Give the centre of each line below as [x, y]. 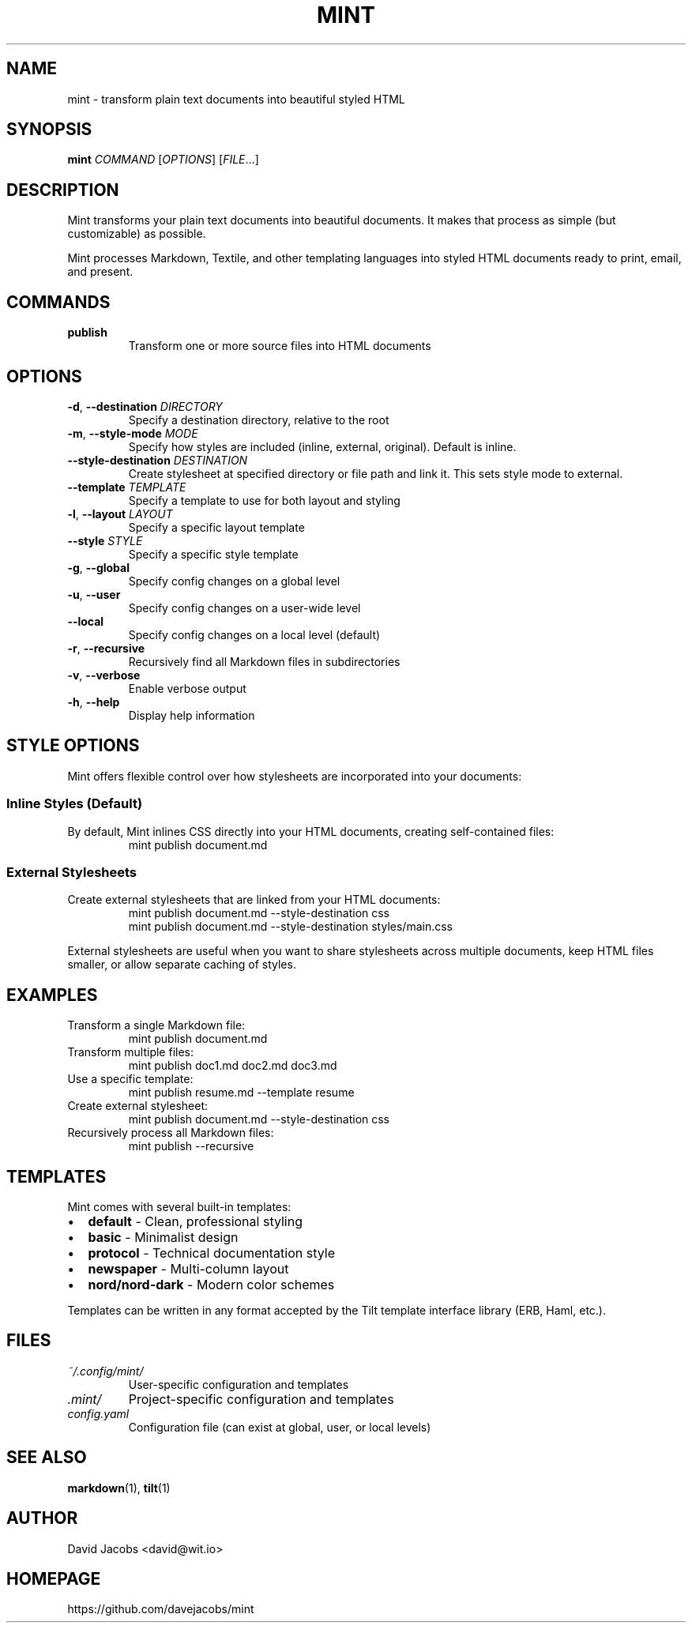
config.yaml [98, 1413]
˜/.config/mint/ [105, 1371]
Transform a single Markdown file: [156, 1025]
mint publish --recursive [191, 1146]
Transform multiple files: [131, 1052]
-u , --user [94, 594]
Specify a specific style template [213, 554]
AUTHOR [42, 1518]
